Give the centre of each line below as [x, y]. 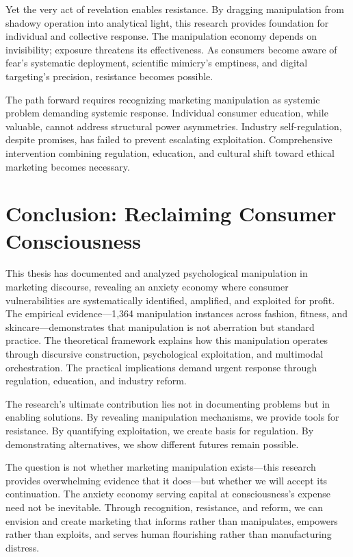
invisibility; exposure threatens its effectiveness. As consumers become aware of [171, 49]
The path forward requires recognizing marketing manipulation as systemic [163, 99]
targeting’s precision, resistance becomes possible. [109, 76]
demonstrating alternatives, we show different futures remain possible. [152, 444]
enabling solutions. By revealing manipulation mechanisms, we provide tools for [172, 417]
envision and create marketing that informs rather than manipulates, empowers [172, 520]
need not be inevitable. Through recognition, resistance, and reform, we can [164, 507]
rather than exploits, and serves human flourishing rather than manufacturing [169, 534]
